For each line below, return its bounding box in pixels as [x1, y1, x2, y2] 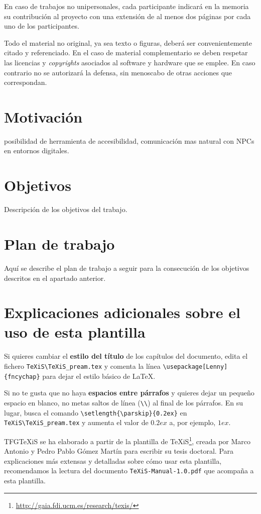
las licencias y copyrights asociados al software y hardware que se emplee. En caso [4, 57, 255, 67]
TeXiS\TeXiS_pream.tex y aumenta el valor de [4, 417, 149, 428]
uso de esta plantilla [4, 322, 146, 342]
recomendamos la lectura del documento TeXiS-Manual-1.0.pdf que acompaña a [4, 465, 254, 476]
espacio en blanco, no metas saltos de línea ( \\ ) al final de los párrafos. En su [4, 397, 243, 407]
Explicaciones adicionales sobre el [4, 302, 240, 323]
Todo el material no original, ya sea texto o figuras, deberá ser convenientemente [4, 37, 252, 48]
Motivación [4, 106, 83, 127]
